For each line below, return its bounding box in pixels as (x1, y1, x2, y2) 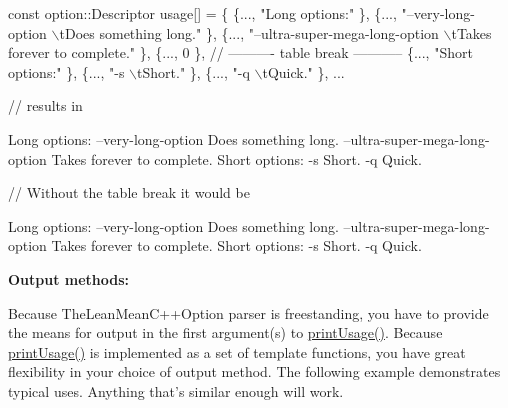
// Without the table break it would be (8, 182, 250, 203)
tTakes (451, 22, 492, 43)
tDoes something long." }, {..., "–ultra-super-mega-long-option (59, 22, 439, 43)
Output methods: (8, 268, 130, 289)
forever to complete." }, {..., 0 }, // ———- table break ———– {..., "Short (8, 42, 473, 63)
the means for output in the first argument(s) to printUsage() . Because (8, 322, 443, 343)
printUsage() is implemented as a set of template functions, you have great (8, 341, 466, 362)
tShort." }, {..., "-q (137, 61, 250, 82)
